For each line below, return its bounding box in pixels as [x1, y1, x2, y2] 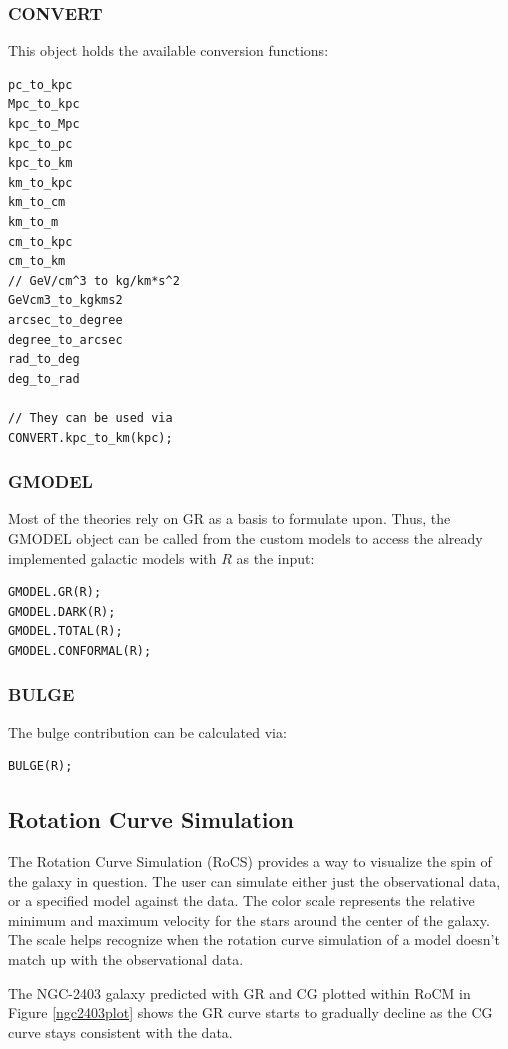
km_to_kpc [8, 175, 73, 190]
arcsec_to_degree [8, 312, 123, 327]
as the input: [236, 547, 315, 568]
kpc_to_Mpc [8, 117, 80, 131]
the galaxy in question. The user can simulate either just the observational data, [8, 870, 501, 891]
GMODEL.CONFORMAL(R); [8, 643, 152, 658]
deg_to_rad [8, 371, 80, 386]
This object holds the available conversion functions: [8, 40, 329, 61]
